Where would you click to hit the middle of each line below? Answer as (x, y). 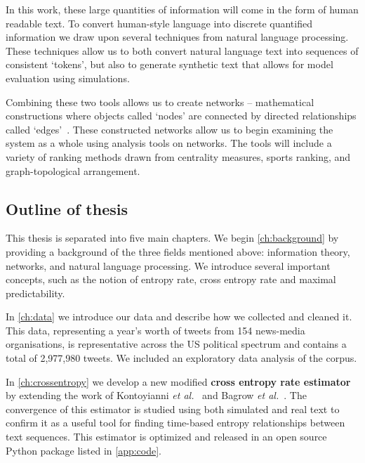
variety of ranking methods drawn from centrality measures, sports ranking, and (178, 156)
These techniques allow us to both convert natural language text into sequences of (182, 50)
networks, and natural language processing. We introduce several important (168, 265)
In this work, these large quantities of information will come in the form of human (182, 9)
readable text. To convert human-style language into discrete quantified (159, 23)
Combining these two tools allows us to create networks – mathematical (160, 102)
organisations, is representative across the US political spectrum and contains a (176, 344)
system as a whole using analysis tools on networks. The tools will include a (169, 143)
